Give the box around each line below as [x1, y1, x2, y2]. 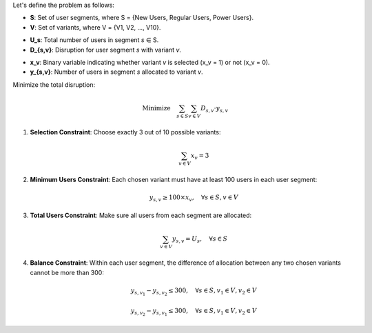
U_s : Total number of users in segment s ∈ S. [30, 36, 159, 44]
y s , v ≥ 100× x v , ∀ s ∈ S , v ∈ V [149, 193, 239, 203]
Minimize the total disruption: [12, 80, 96, 89]
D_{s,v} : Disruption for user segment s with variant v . [30, 46, 182, 54]
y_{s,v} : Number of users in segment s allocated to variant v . [30, 68, 203, 76]
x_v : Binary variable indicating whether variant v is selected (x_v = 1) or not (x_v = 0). [30, 58, 270, 66]
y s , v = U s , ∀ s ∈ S [172, 235, 228, 245]
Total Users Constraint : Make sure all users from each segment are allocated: [30, 211, 252, 220]
